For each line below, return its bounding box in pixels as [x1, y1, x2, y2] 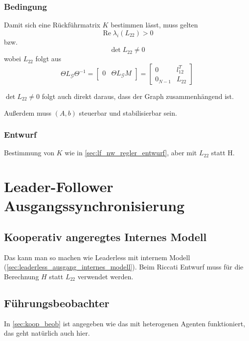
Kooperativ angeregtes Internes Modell [4, 229, 207, 244]
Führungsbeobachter [4, 295, 110, 310]
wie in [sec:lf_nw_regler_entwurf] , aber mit [65, 147, 197, 158]
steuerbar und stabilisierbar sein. [79, 107, 177, 118]
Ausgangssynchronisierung [4, 195, 185, 216]
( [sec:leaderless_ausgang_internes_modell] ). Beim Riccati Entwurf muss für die [4, 262, 244, 272]
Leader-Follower [4, 176, 113, 196]
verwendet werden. [77, 271, 134, 281]
